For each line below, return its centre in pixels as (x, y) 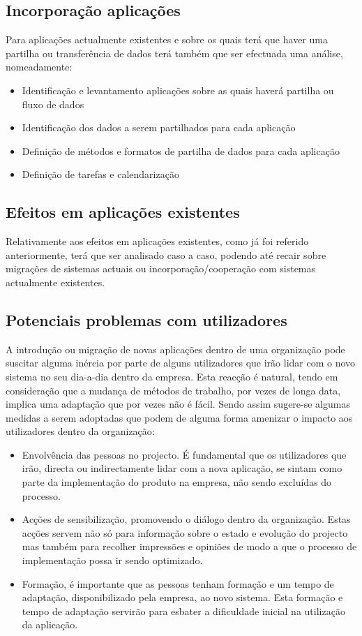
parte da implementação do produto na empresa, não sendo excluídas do (177, 482)
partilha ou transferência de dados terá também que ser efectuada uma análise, (174, 53)
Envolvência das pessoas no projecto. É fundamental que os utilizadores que (184, 454)
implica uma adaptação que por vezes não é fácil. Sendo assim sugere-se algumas (178, 404)
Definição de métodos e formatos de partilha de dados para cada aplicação (181, 150)
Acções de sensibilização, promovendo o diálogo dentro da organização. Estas (186, 519)
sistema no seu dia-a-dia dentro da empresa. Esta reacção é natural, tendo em (172, 376)
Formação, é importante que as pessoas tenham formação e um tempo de (178, 583)
